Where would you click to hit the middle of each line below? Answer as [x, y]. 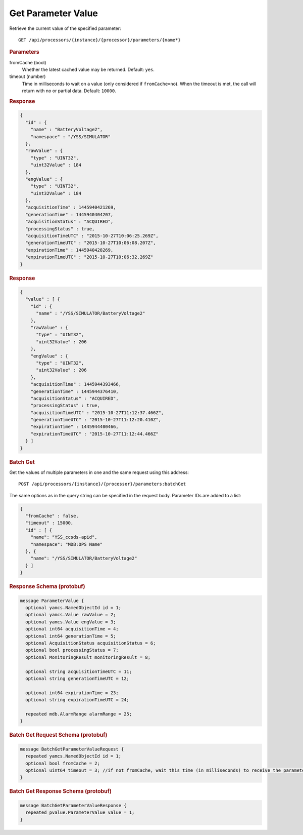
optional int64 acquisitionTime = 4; [72, 629]
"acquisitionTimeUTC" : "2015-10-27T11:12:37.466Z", [97, 412]
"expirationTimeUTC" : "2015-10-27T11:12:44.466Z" [94, 434]
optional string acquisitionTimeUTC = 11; [79, 671]
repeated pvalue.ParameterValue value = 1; [80, 812]
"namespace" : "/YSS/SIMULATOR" [71, 136]
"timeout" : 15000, [49, 523]
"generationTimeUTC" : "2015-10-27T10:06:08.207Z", [91, 243]
